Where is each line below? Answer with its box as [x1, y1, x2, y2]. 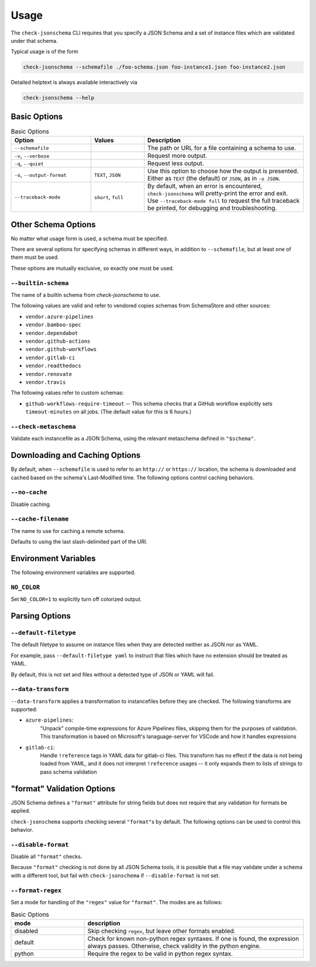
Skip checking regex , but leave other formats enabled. [87, 927, 236, 935]
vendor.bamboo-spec [25, 322, 81, 328]
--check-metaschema [11, 422, 76, 430]
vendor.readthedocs [25, 363, 81, 369]
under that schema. [11, 37, 58, 44]
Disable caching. [11, 501, 51, 508]
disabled [14, 927, 38, 935]
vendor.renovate [25, 371, 73, 377]
